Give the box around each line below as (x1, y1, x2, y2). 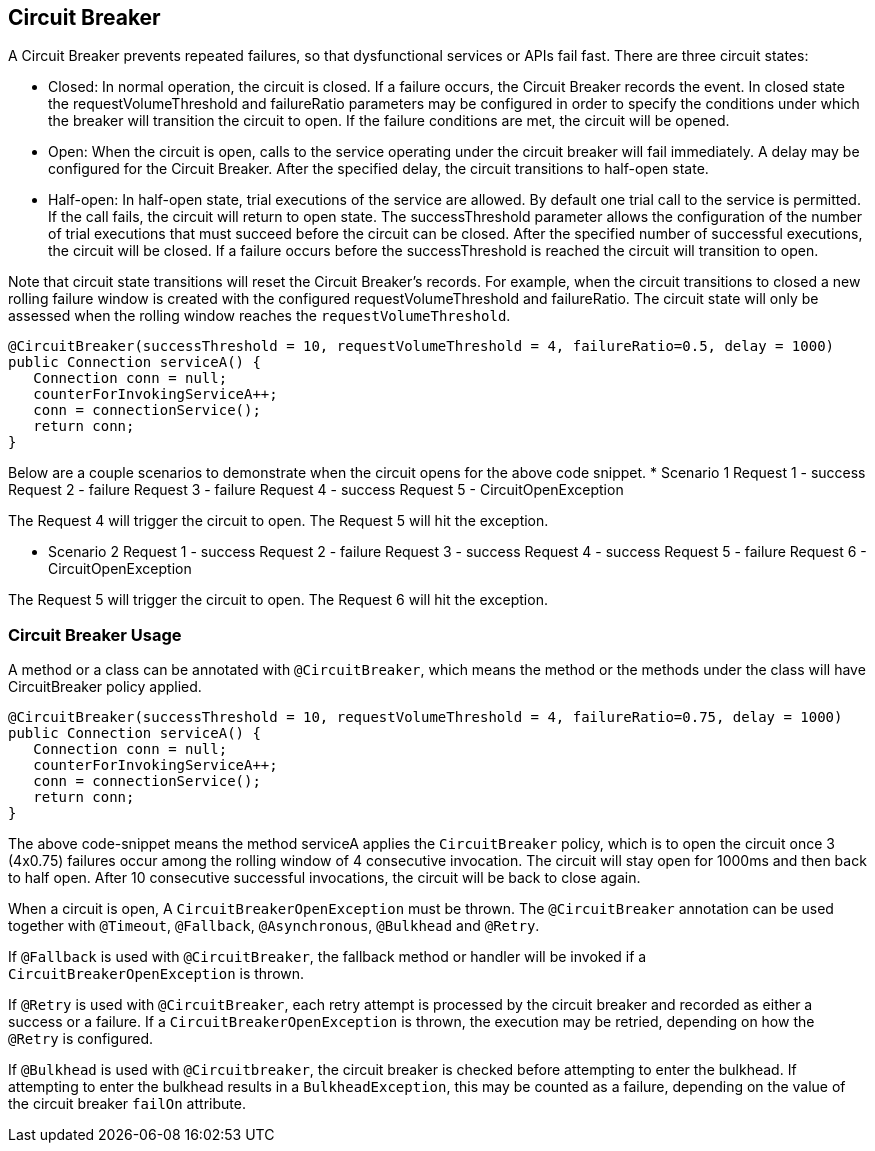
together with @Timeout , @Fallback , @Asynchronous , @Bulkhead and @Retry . (8, 917, 540, 935)
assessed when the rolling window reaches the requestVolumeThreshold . (8, 307, 511, 325)
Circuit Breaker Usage (8, 624, 182, 645)
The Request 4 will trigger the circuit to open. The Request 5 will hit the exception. (8, 512, 549, 530)
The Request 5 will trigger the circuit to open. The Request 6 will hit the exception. (8, 591, 548, 609)
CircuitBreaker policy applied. (8, 678, 202, 696)
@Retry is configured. (8, 1030, 154, 1048)
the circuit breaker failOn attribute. (8, 1095, 246, 1113)
